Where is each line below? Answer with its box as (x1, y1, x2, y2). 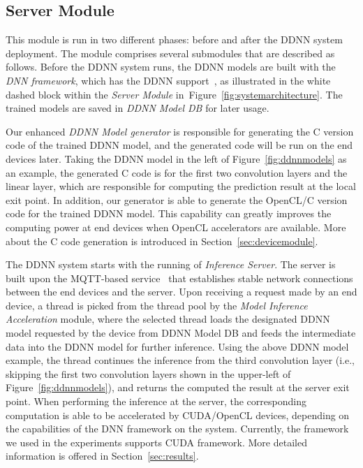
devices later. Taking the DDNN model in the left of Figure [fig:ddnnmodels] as (6, 151, 347, 166)
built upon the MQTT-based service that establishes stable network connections (6, 270, 353, 285)
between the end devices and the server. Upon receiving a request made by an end (6, 284, 357, 299)
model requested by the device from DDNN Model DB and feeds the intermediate (6, 326, 356, 340)
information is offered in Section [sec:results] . (6, 448, 199, 463)
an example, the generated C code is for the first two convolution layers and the (6, 165, 348, 180)
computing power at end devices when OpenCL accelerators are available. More (6, 219, 346, 234)
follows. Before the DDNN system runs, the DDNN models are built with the (6, 59, 336, 74)
